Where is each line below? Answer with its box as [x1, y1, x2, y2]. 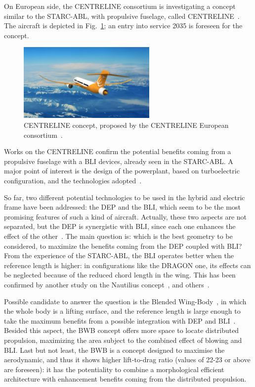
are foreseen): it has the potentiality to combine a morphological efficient [4, 364, 224, 374]
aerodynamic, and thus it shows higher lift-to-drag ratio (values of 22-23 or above [4, 354, 251, 365]
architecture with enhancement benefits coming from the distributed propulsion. [4, 374, 247, 384]
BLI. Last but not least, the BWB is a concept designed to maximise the [4, 344, 225, 355]
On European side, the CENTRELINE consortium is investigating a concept [4, 1, 236, 11]
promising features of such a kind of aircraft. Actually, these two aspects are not [4, 211, 247, 221]
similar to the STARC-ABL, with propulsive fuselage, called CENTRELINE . [4, 10, 240, 21]
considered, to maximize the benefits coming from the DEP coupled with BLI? [4, 240, 242, 251]
